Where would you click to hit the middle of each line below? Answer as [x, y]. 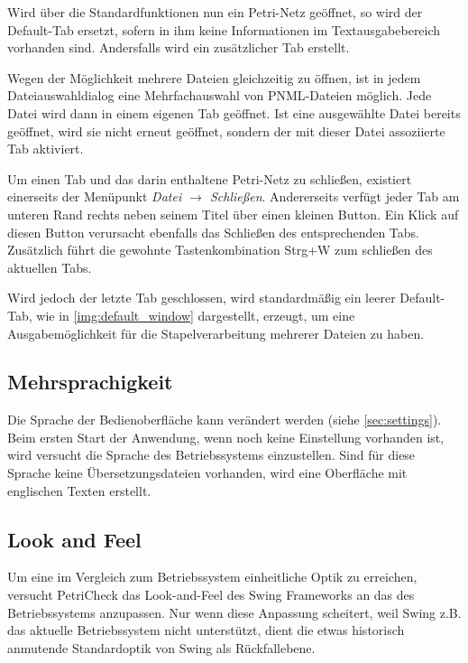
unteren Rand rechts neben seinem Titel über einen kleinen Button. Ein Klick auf [233, 214]
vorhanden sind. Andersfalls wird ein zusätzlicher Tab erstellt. [179, 47]
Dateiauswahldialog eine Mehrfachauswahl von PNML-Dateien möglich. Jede [220, 95]
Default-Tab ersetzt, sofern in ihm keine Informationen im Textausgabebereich [224, 29]
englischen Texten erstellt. [79, 490]
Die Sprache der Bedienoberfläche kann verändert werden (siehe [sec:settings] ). [225, 420]
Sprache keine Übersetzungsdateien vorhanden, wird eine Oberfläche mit [207, 473]
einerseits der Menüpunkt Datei [95, 196]
